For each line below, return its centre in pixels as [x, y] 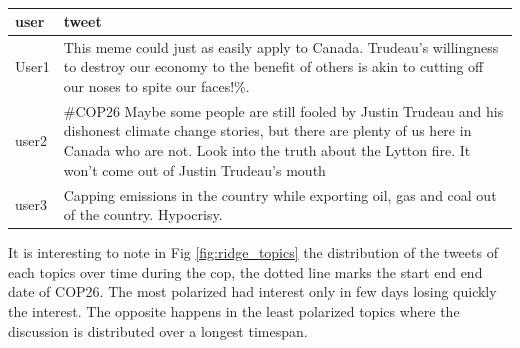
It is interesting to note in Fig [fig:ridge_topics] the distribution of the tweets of [253, 252]
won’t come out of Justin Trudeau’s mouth [194, 169]
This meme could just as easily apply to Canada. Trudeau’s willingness [281, 46]
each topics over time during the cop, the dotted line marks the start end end [245, 271]
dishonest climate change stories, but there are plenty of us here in [267, 130]
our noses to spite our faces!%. [156, 86]
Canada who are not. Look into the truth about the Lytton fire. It [267, 150]
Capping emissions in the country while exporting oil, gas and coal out [280, 194]
